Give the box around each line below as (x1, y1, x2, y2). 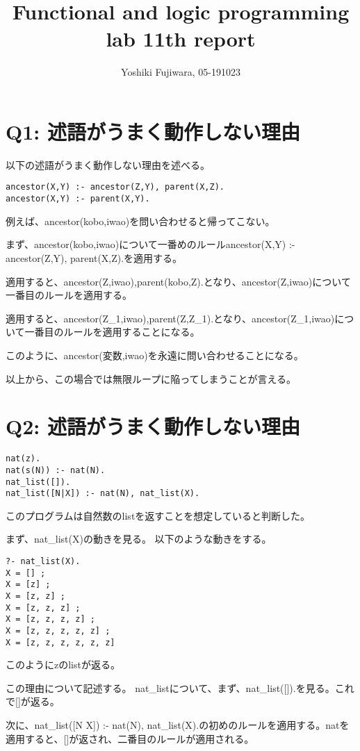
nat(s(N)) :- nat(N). (6, 465, 106, 475)
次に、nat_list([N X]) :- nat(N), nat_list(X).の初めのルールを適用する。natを (6, 718, 350, 732)
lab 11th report (106, 24, 256, 53)
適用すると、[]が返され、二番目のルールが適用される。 (6, 731, 254, 745)
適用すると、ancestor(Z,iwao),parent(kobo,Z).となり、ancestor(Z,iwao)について (6, 274, 351, 288)
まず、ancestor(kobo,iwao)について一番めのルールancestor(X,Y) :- (6, 237, 295, 251)
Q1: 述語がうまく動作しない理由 (6, 117, 300, 145)
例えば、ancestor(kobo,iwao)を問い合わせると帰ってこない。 (6, 213, 275, 228)
